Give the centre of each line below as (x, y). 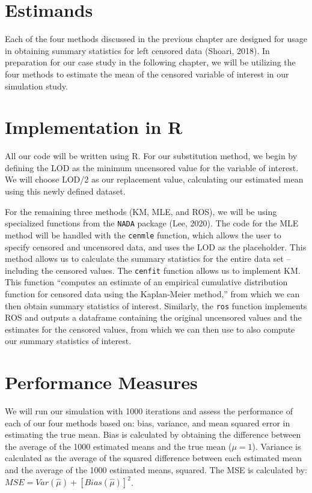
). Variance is (277, 446)
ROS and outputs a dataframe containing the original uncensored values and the (153, 317)
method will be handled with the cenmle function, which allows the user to (143, 234)
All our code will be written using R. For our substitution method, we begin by (151, 156)
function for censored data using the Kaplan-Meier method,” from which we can (152, 293)
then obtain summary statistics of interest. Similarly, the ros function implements (156, 305)
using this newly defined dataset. (65, 191)
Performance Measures (101, 382)
